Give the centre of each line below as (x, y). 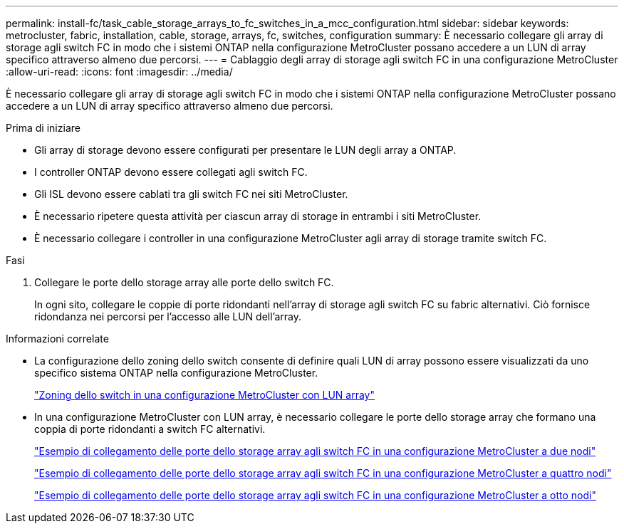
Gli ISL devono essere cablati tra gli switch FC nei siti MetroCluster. (191, 194)
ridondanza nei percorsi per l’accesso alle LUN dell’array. (168, 316)
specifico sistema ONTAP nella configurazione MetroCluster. (176, 373)
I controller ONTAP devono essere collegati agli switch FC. (171, 172)
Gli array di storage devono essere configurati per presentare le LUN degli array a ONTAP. (245, 150)
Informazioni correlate (57, 339)
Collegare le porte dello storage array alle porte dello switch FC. (184, 282)
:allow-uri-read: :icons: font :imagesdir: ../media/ (119, 72)
